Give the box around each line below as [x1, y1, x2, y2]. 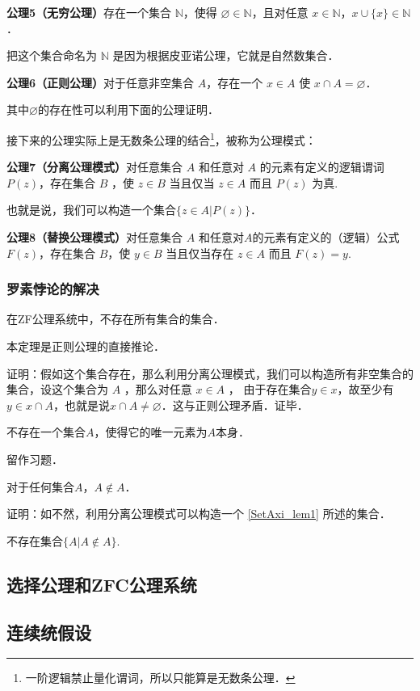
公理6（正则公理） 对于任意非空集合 [6, 74, 195, 91]
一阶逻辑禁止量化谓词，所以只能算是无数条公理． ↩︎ [25, 669, 296, 686]
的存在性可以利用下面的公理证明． [37, 101, 219, 118]
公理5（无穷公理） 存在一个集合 [6, 4, 172, 20]
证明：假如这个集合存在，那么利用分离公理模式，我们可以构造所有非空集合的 [6, 364, 414, 381]
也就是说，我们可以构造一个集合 [6, 201, 176, 218]
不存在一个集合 [6, 423, 86, 440]
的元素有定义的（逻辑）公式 [252, 229, 400, 245]
